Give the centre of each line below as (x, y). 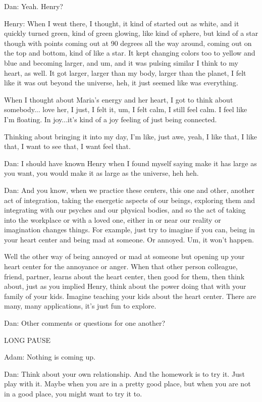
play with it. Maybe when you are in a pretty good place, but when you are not (127, 384)
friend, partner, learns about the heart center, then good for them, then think (124, 276)
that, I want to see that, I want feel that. (67, 146)
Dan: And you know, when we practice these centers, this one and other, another (129, 190)
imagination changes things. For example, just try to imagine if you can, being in (129, 230)
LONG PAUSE (28, 340)
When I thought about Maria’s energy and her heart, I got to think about (119, 99)
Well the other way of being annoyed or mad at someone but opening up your (124, 256)
